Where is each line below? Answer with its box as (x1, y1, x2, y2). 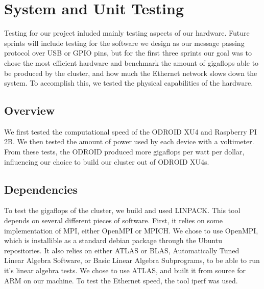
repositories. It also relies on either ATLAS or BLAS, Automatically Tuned (4, 245, 239, 255)
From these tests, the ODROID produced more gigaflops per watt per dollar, (4, 146, 245, 157)
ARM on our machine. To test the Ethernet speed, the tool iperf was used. (4, 275, 238, 285)
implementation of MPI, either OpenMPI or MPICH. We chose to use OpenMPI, (4, 225, 258, 235)
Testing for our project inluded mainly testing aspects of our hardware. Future (4, 28, 250, 38)
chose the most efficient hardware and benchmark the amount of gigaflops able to (4, 57, 259, 68)
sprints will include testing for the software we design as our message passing (4, 37, 245, 48)
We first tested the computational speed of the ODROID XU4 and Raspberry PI (4, 126, 257, 137)
